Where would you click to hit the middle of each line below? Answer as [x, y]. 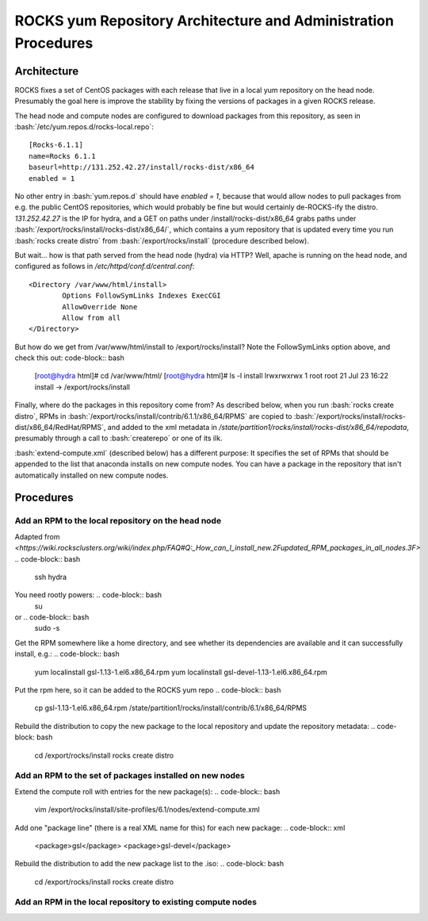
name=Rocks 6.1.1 [62, 156]
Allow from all [92, 318]
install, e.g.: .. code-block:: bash [67, 654]
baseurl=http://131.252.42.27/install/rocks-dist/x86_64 [142, 167]
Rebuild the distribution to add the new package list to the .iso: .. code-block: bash [149, 864]
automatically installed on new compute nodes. [92, 475]
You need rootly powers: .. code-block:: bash [88, 595]
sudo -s [47, 628]
